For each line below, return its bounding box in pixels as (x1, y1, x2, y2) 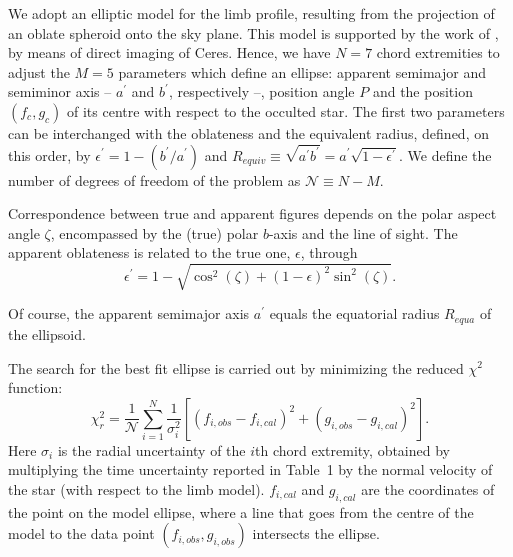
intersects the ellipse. (252, 523, 380, 544)
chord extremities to (376, 42, 500, 63)
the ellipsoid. (8, 323, 86, 344)
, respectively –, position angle (168, 81, 355, 102)
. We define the (399, 144, 492, 165)
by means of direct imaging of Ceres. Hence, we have (8, 42, 331, 63)
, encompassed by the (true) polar (50, 222, 259, 243)
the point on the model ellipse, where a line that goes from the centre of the (8, 501, 474, 522)
